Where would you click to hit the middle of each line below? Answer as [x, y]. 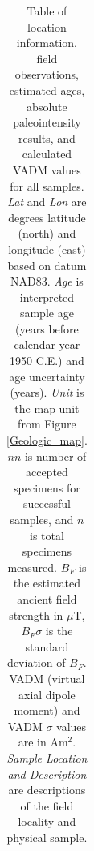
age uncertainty [47, 376]
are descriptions [47, 790]
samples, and [42, 519]
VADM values [47, 169]
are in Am [43, 742]
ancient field [47, 598]
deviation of [37, 662]
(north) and [47, 233]
